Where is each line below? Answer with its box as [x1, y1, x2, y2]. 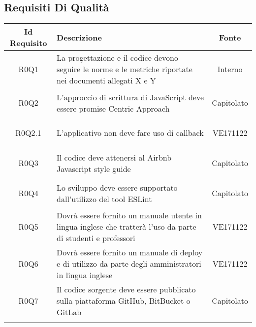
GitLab [57, 306, 82, 318]
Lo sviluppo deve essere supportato [57, 181, 178, 193]
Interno [217, 63, 243, 75]
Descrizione [57, 31, 102, 43]
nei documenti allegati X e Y [57, 75, 156, 86]
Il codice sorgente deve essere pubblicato [57, 284, 196, 295]
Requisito [9, 37, 47, 49]
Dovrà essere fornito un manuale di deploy [57, 246, 203, 258]
